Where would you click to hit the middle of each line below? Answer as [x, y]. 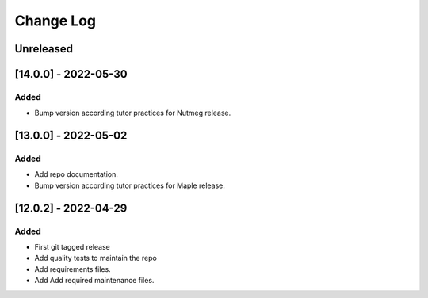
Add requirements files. [73, 269]
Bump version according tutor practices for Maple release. [130, 185]
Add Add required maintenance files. [94, 281]
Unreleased [44, 49]
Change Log [55, 21]
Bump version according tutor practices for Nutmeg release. [133, 113]
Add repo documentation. [76, 174]
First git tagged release [72, 247]
